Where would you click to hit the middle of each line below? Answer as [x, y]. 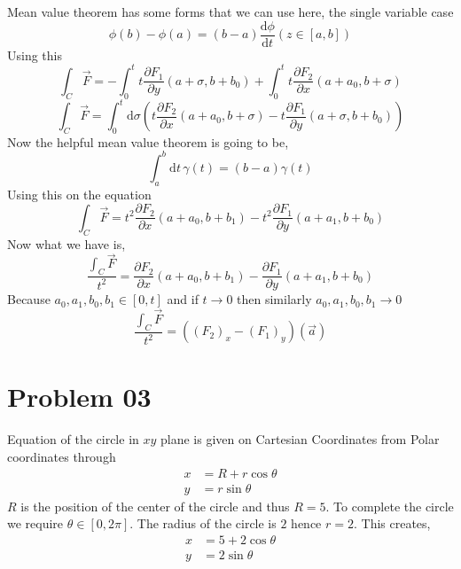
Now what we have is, [66, 243]
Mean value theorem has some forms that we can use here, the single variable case [230, 12]
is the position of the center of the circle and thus [155, 506]
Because [29, 299]
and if [183, 299]
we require [35, 523]
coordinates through [62, 456]
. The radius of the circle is [203, 523]
